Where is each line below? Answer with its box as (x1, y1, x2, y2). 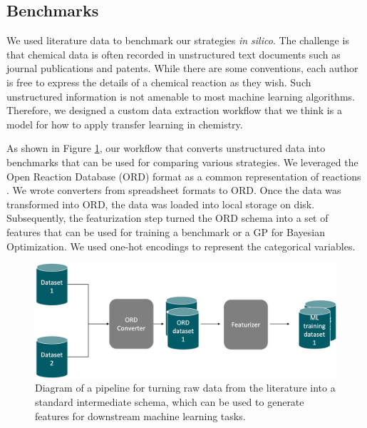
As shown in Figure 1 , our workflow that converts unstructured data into (6, 141, 326, 156)
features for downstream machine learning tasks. (35, 408, 246, 423)
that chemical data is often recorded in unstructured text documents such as (6, 46, 341, 61)
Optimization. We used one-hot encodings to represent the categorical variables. (6, 238, 356, 253)
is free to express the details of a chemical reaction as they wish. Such (6, 74, 311, 89)
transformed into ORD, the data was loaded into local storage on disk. (6, 196, 315, 211)
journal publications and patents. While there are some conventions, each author (6, 61, 358, 76)
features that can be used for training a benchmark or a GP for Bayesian (6, 224, 326, 239)
